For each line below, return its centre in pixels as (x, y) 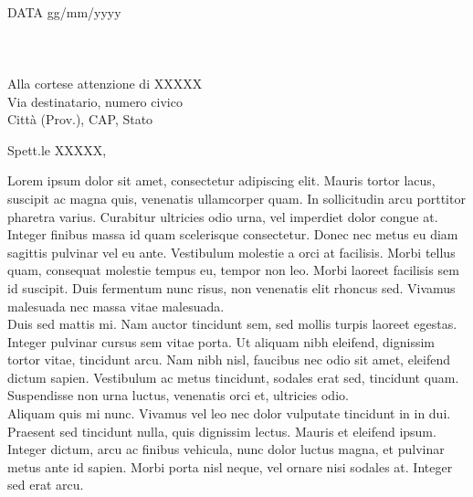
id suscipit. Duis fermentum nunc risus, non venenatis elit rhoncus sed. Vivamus (231, 287)
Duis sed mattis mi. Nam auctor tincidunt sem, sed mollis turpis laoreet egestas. (232, 324)
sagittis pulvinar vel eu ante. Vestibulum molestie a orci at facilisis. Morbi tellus (231, 252)
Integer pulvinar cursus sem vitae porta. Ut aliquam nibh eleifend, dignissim (221, 341)
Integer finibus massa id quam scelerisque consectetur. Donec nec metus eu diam (233, 234)
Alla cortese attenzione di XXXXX (105, 83)
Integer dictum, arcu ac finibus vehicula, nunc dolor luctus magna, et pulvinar (226, 449)
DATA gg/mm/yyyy (64, 11)
